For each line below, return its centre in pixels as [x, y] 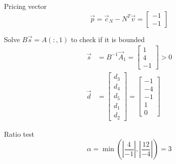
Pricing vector [25, 6]
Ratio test [19, 134]
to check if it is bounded [108, 39]
